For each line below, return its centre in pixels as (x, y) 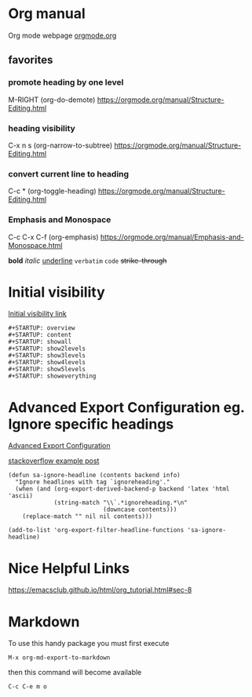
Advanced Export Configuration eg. (126, 407)
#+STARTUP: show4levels (47, 363)
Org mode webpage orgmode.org (62, 35)
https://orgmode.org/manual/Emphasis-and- (173, 237)
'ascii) (21, 496)
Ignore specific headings (91, 424)
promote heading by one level (66, 82)
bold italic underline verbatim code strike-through (88, 261)
